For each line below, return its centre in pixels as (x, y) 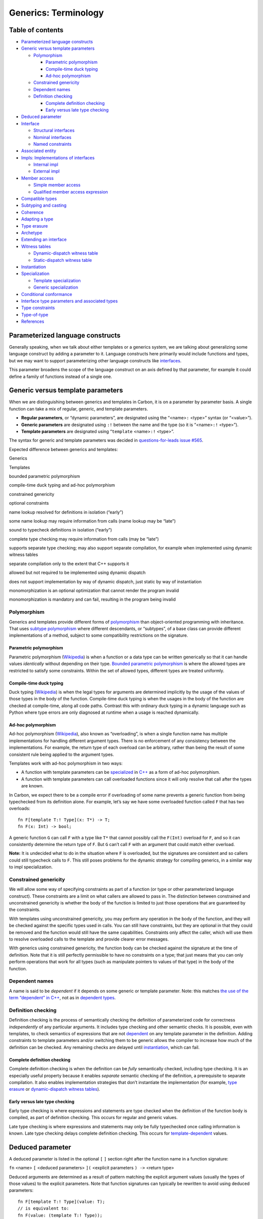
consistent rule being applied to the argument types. (62, 754)
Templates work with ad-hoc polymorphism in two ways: (66, 764)
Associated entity (39, 151)
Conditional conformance (47, 294)
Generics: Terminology (56, 13)
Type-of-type (35, 315)
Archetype (32, 233)
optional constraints (29, 503)
